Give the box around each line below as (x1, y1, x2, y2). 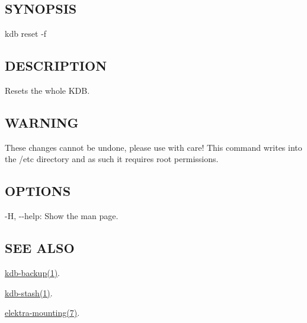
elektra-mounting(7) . (5, 306, 80, 319)
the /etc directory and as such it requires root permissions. (5, 153, 219, 165)
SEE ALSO (5, 239, 75, 257)
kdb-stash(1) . (5, 286, 53, 299)
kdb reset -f (5, 27, 47, 40)
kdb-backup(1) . (5, 266, 60, 278)
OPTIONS (5, 182, 71, 200)
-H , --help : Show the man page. (5, 210, 119, 222)
